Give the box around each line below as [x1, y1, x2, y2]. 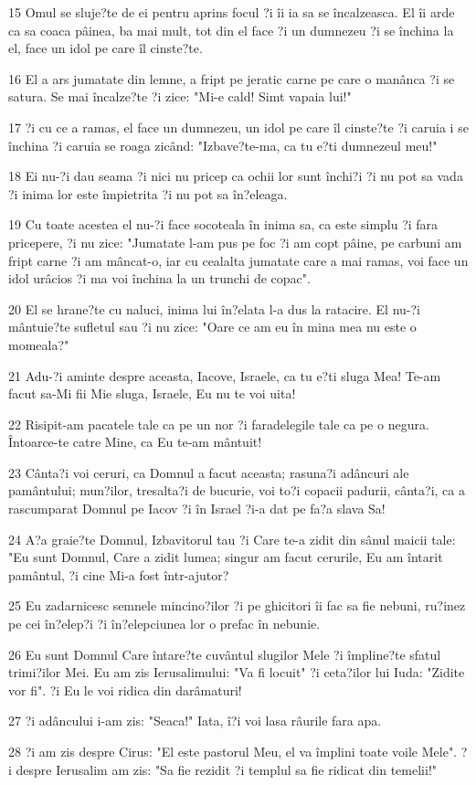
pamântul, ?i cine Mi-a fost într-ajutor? [8, 565, 229, 584]
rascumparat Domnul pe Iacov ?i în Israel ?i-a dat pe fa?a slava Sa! [8, 499, 386, 518]
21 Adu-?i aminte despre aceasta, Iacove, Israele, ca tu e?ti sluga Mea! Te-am [8, 366, 441, 385]
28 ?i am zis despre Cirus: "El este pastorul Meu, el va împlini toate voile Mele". [8, 742, 458, 760]
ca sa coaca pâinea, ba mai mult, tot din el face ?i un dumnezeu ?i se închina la [8, 20, 454, 39]
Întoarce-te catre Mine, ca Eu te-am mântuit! [8, 432, 262, 451]
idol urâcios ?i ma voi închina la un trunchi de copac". [8, 269, 311, 288]
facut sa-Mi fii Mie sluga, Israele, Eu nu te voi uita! [8, 384, 296, 403]
